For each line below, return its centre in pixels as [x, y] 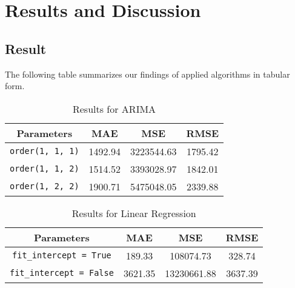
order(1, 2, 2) [45, 186]
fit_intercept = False [62, 273]
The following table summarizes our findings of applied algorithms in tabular [147, 74]
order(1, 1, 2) [45, 169]
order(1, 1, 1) [45, 151]
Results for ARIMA [114, 109]
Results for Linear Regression [134, 213]
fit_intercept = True [62, 256]
